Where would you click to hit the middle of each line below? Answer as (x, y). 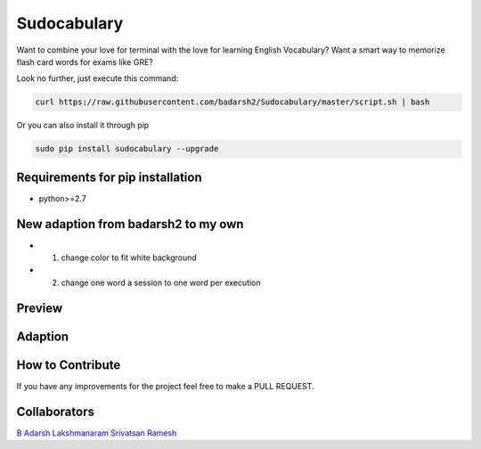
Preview (40, 308)
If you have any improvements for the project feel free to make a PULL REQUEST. (166, 386)
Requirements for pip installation (109, 177)
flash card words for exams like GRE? (85, 61)
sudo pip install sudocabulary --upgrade (127, 149)
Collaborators (56, 411)
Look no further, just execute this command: (98, 78)
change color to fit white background (129, 257)
